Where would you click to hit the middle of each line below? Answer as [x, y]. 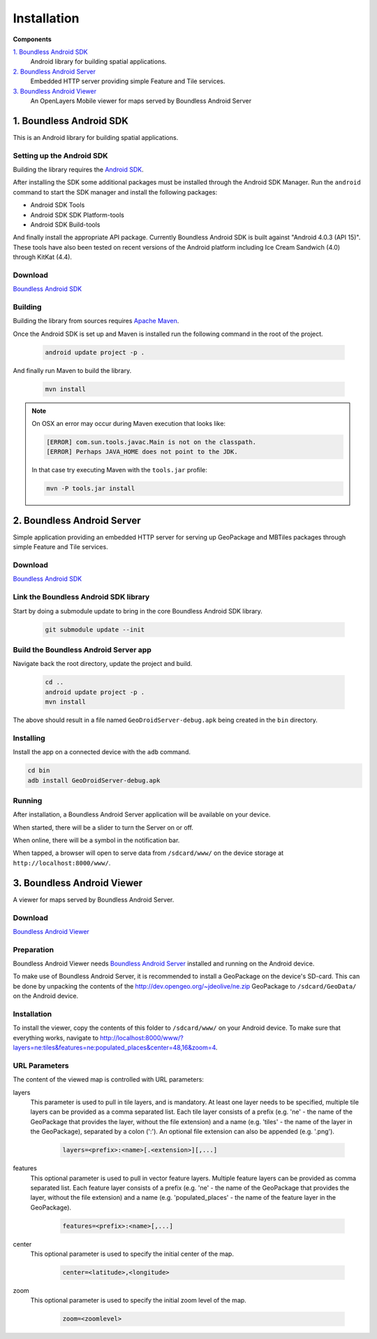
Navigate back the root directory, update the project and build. [103, 664]
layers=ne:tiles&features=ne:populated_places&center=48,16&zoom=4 [114, 1048]
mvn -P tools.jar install [91, 489]
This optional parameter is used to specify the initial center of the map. [132, 1254]
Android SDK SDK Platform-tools [77, 215]
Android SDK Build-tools [65, 225]
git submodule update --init [95, 629]
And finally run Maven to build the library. [72, 370]
